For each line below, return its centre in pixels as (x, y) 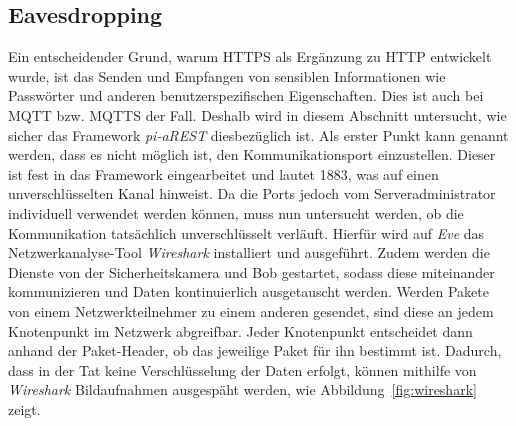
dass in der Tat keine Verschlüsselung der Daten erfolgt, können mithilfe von (242, 369)
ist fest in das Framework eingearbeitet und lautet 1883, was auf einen (223, 173)
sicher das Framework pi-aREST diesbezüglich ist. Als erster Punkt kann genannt (258, 134)
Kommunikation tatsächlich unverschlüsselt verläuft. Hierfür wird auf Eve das (246, 232)
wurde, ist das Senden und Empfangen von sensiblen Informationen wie (227, 75)
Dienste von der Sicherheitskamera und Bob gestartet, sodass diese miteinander (251, 271)
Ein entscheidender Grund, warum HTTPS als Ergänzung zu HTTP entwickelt (250, 56)
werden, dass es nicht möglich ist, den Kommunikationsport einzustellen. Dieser (252, 154)
